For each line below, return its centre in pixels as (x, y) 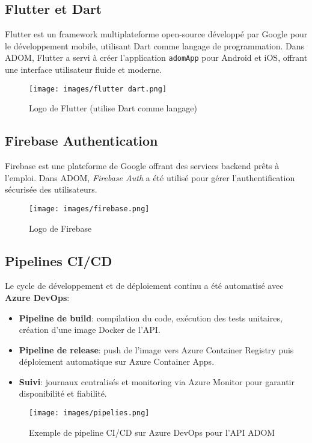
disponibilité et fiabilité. (63, 393)
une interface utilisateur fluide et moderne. (84, 70)
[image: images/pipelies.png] (89, 413)
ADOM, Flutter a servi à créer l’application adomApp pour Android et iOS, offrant (156, 57)
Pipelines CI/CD (59, 260)
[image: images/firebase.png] (89, 209)
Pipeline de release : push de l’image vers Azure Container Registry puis (156, 349)
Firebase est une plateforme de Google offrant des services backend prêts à (142, 166)
